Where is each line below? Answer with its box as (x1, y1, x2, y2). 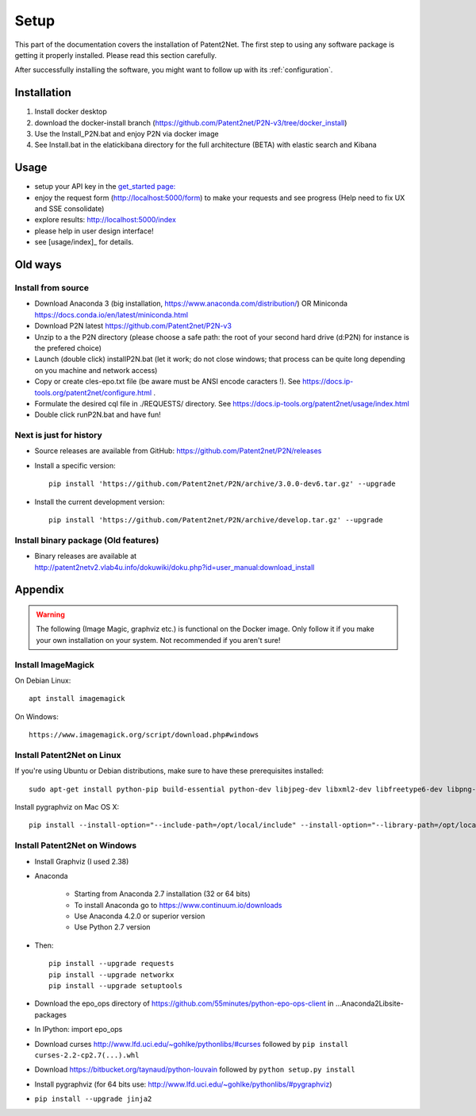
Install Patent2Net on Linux (14, 749, 121, 760)
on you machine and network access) (34, 365, 158, 375)
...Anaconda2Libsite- (335, 999, 404, 1008)
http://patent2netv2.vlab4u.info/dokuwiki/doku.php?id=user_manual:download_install (34, 562, 315, 571)
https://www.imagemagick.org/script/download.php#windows (29, 730, 259, 740)
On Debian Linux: (14, 675, 71, 685)
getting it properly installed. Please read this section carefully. (14, 50, 217, 60)
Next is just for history (14, 429, 102, 441)
